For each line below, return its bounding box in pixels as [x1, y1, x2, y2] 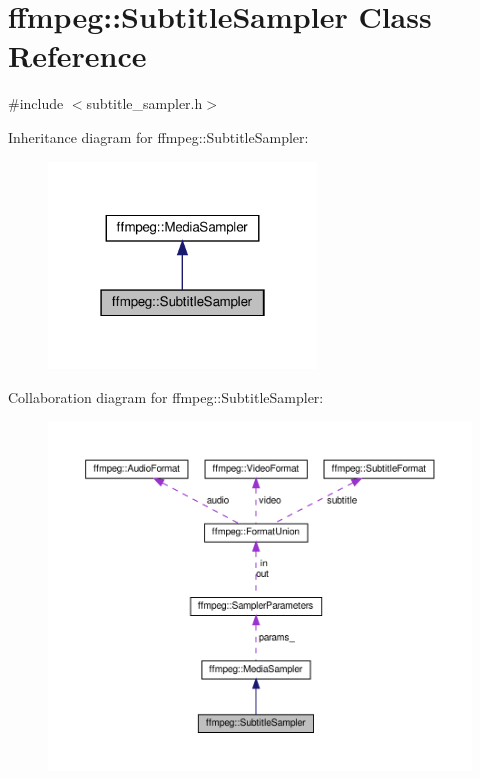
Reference [8, 35, 147, 76]
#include [8, 93, 64, 114]
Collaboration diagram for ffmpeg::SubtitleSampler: [8, 387, 324, 407]
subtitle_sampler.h [86, 93, 203, 114]
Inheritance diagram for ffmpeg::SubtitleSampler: [8, 126, 309, 147]
